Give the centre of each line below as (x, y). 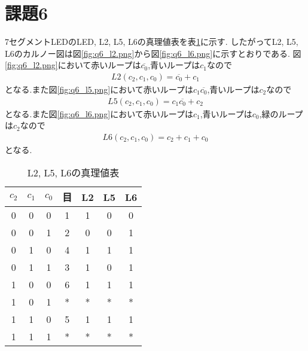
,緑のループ (281, 113)
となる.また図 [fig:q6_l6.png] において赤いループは (99, 113)
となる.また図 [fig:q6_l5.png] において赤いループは (99, 89)
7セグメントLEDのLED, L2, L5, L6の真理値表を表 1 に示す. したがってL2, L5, (152, 42)
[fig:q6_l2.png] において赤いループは (73, 65)
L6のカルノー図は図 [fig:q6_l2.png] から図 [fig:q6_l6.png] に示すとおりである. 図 (153, 53)
